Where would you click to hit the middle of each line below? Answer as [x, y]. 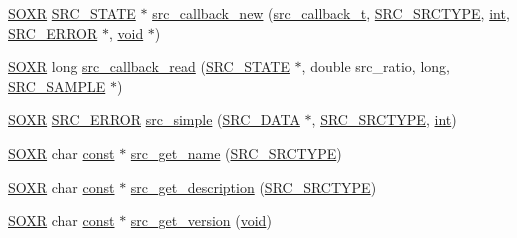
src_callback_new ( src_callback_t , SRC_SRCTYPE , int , [331, 13]
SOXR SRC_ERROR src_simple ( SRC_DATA [154, 119]
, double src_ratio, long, [375, 66]
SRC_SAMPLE [57, 85]
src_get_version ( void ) [201, 220]
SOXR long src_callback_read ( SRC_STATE [149, 66]
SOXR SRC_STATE [72, 13]
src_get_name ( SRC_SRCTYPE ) [236, 152]
